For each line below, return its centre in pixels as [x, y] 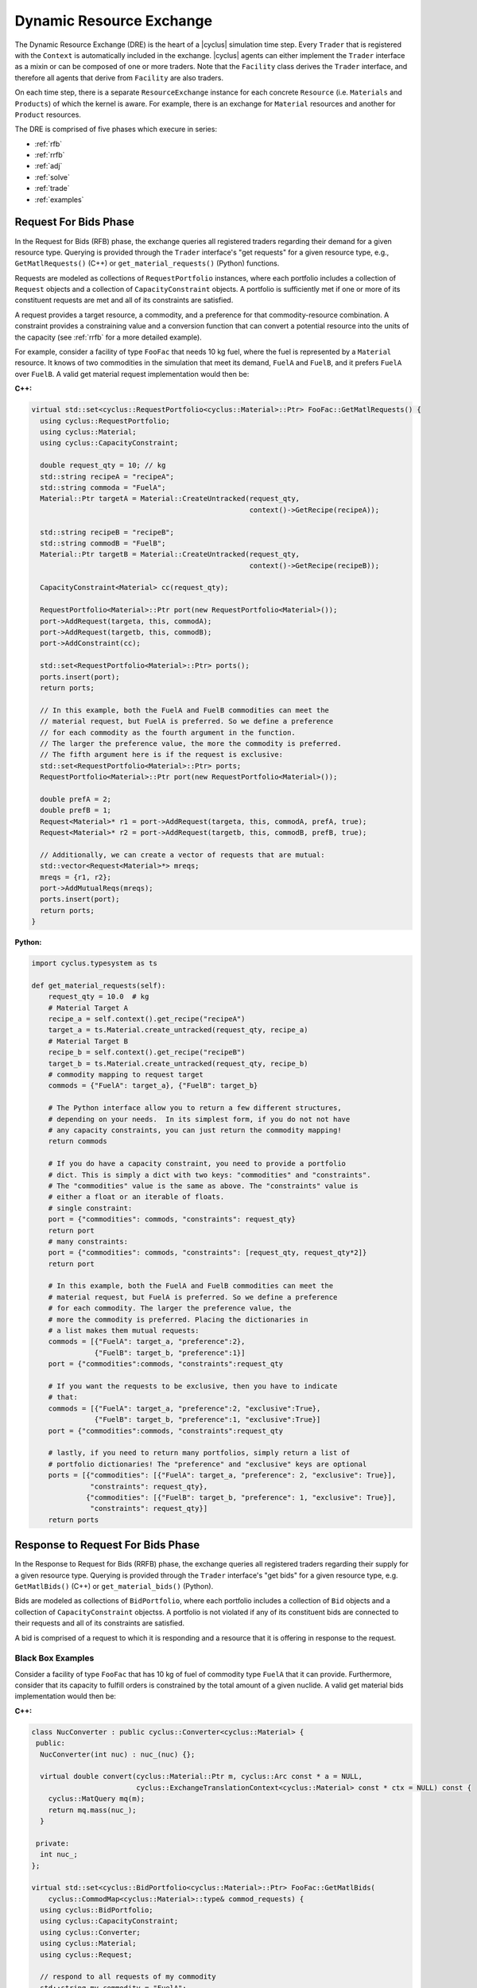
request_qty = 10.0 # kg [99, 997]
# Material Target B [88, 1041]
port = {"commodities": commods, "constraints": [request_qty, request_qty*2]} [207, 1253]
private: [53, 1843]
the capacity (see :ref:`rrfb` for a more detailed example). [108, 337]
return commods [78, 1142]
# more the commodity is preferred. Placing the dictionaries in [178, 1319]
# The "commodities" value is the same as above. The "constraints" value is [204, 1186]
